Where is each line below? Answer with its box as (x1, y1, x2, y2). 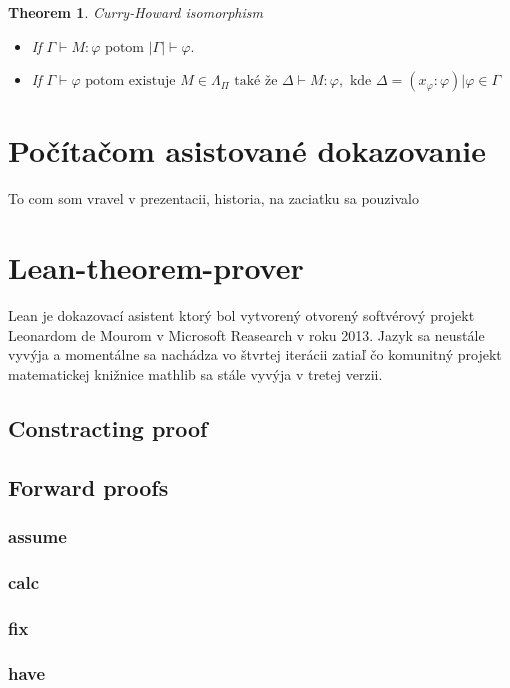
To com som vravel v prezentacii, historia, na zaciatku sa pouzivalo (8, 188, 419, 209)
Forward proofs (8, 471, 169, 502)
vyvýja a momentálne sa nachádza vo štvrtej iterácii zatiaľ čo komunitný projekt (8, 344, 502, 365)
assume (8, 523, 67, 548)
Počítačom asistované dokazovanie (8, 130, 487, 171)
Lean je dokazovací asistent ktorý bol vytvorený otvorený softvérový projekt (8, 305, 475, 326)
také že (234, 74, 278, 89)
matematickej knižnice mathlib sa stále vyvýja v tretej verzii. (8, 363, 383, 384)
